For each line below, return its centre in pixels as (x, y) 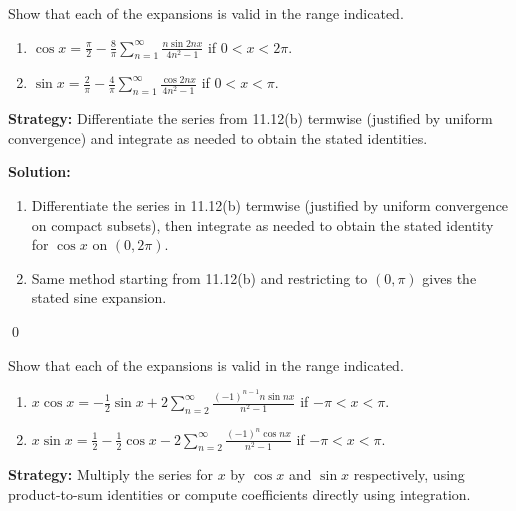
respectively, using (409, 474)
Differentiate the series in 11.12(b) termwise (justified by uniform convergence (270, 204)
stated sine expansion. (99, 297)
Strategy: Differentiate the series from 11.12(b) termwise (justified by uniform (250, 118)
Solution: (39, 171)
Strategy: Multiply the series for (110, 474)
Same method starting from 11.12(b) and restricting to (199, 277)
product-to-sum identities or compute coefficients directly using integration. (239, 494)
